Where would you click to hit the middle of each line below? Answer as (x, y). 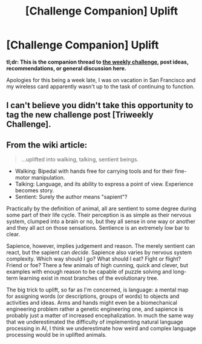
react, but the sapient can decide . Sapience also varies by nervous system (99, 253)
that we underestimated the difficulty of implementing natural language (95, 322)
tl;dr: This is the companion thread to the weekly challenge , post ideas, (97, 62)
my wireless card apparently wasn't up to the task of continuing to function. (100, 86)
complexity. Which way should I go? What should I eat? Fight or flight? (94, 259)
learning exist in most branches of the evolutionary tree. (89, 278)
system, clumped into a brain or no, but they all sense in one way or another (101, 221)
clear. (13, 235)
